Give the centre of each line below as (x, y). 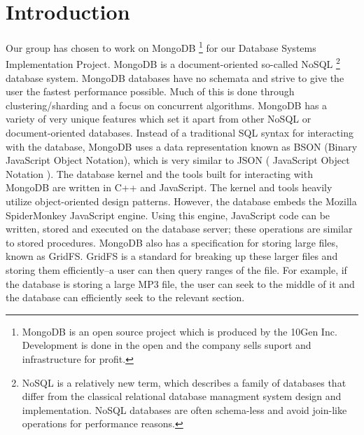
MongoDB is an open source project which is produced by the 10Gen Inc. (180, 331)
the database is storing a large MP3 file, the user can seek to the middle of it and (180, 283)
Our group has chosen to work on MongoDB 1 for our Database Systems (161, 47)
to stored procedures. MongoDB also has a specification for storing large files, (172, 242)
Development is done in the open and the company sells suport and (167, 345)
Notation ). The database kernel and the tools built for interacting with (159, 173)
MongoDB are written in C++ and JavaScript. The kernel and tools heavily (169, 187)
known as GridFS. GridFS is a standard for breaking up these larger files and (172, 256)
